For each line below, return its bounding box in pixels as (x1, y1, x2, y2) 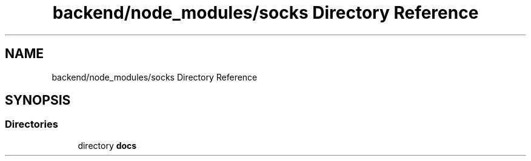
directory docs (78, 140, 137, 151)
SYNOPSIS (5, 93, 71, 108)
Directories (5, 118, 58, 131)
